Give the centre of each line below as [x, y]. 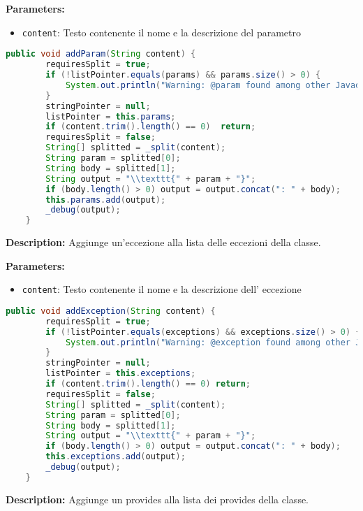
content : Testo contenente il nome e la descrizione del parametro [161, 32]
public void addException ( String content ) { [111, 311]
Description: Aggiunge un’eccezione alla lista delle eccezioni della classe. [163, 242]
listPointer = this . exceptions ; [121, 374]
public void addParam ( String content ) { [101, 54]
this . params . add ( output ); [106, 200]
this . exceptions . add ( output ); [116, 457]
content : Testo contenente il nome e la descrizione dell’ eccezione [162, 289]
